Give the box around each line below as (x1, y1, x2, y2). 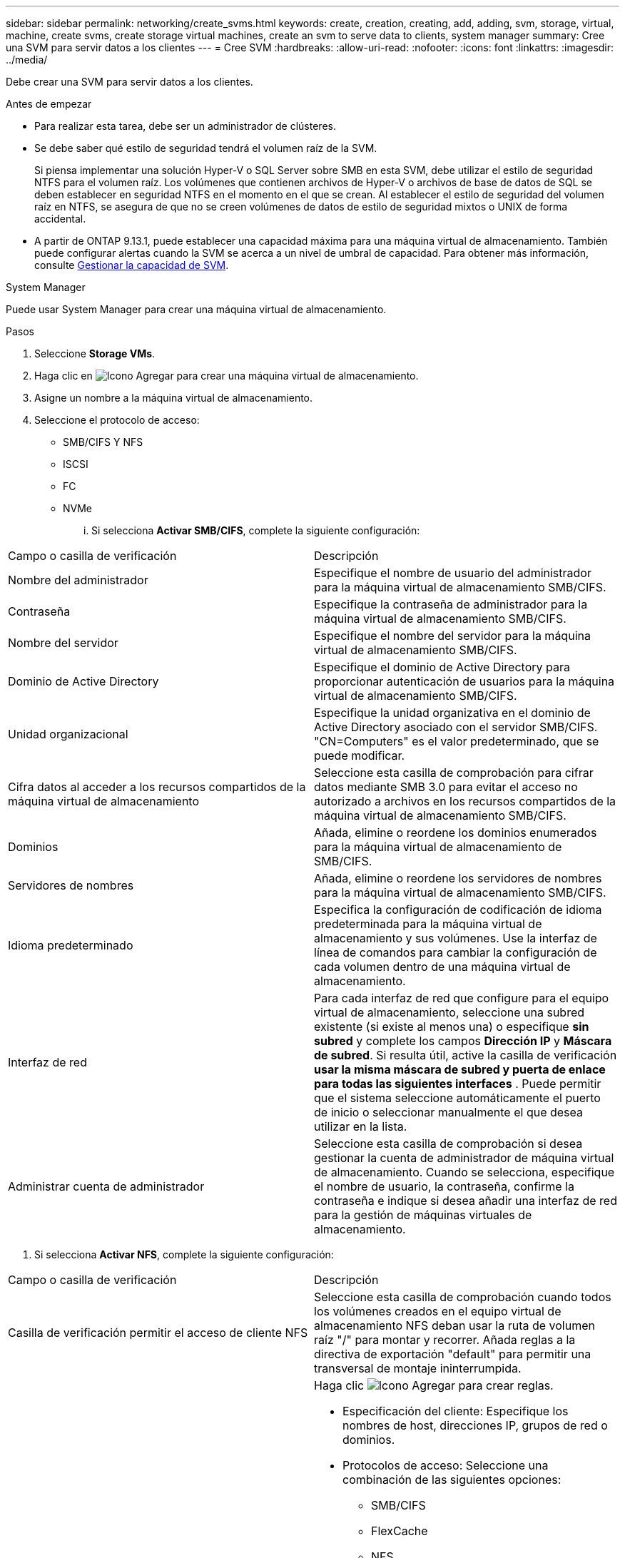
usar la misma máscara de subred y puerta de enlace (314, 1062, 606, 1076)
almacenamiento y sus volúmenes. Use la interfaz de (314, 931, 597, 945)
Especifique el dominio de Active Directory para (314, 660, 570, 674)
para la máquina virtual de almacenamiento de (314, 840, 562, 854)
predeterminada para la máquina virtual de (314, 917, 542, 931)
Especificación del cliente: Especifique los (342, 1404, 569, 1418)
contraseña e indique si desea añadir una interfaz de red (314, 1193, 617, 1208)
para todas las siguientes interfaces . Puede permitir (314, 1076, 601, 1091)
